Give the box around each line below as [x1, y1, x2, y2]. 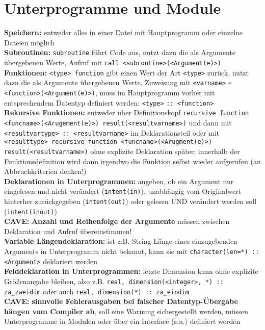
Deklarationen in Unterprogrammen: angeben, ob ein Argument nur [4, 175, 234, 186]
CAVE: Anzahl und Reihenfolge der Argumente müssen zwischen [4, 216, 230, 226]
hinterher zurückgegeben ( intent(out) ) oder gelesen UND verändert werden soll [4, 195, 257, 206]
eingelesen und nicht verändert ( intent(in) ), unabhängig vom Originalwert [4, 186, 242, 196]
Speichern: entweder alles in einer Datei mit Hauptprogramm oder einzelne [4, 27, 243, 38]
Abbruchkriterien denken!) [4, 166, 87, 176]
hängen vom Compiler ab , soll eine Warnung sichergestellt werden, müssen [4, 306, 248, 316]
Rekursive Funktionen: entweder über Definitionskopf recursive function [4, 107, 249, 118]
